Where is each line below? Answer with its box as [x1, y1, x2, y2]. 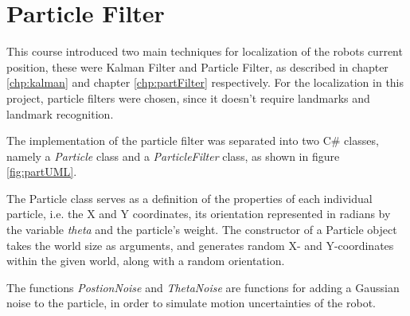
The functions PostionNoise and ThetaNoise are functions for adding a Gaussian [6, 279, 400, 295]
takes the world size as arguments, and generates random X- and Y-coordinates [6, 236, 394, 253]
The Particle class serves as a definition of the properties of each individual [6, 189, 373, 206]
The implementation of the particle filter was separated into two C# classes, [6, 132, 379, 149]
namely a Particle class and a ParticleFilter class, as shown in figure [6, 147, 340, 164]
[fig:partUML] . [6, 163, 77, 180]
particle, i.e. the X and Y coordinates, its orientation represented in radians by [6, 205, 391, 222]
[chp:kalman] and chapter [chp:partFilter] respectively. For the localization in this [6, 74, 404, 91]
